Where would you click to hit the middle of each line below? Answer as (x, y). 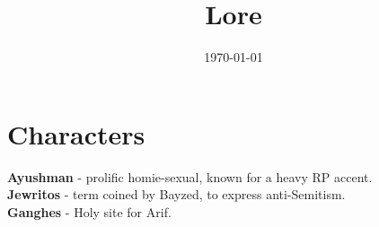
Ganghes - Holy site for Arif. (89, 211)
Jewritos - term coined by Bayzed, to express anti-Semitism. (176, 194)
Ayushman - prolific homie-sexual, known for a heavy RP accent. (190, 176)
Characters (76, 133)
